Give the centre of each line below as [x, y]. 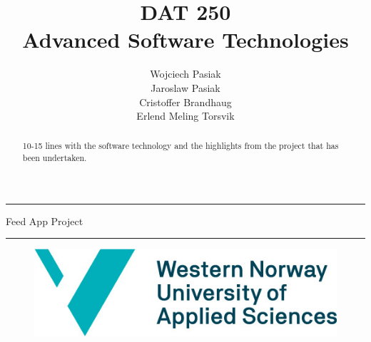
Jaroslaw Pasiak [185, 87]
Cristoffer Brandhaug [185, 102]
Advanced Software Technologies [185, 40]
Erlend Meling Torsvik [185, 116]
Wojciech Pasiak [185, 74]
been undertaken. [55, 158]
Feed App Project [45, 221]
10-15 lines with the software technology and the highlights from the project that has [181, 146]
